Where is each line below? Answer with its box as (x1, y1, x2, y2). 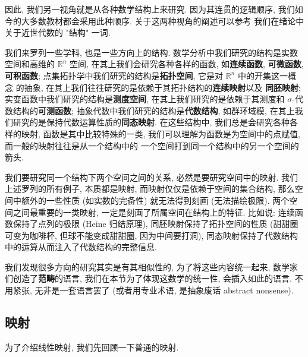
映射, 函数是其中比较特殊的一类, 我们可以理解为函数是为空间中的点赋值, (21, 127, 300, 140)
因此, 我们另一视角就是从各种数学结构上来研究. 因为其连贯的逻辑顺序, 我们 (5, 3, 295, 15)
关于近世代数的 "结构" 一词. (5, 26, 111, 39)
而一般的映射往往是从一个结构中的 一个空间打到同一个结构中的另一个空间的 (5, 139, 299, 151)
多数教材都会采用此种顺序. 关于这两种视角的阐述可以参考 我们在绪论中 (29, 14, 304, 27)
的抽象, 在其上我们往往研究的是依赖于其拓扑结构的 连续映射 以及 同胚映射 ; (15, 81, 301, 93)
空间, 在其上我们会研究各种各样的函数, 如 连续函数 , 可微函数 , (69, 58, 304, 70)
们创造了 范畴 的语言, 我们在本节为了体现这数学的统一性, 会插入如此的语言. (5, 272, 292, 285)
